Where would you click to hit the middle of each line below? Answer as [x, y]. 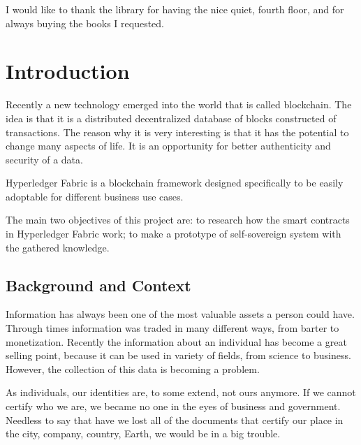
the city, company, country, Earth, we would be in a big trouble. [143, 433]
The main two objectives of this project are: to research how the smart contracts [178, 220]
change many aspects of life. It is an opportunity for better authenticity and [168, 146]
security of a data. [44, 159]
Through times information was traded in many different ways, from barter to [172, 328]
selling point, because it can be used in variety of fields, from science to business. [178, 355]
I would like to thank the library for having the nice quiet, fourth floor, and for [175, 9]
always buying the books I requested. [85, 23]
